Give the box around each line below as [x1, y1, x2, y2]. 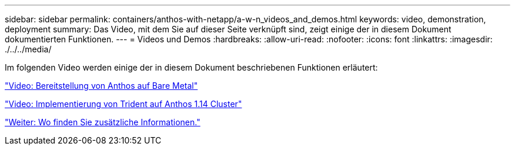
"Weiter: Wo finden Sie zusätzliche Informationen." [5, 117, 200, 127]
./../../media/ [5, 44, 52, 54]
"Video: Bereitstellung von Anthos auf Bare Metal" [5, 81, 198, 91]
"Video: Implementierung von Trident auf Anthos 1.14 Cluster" [5, 99, 242, 109]
